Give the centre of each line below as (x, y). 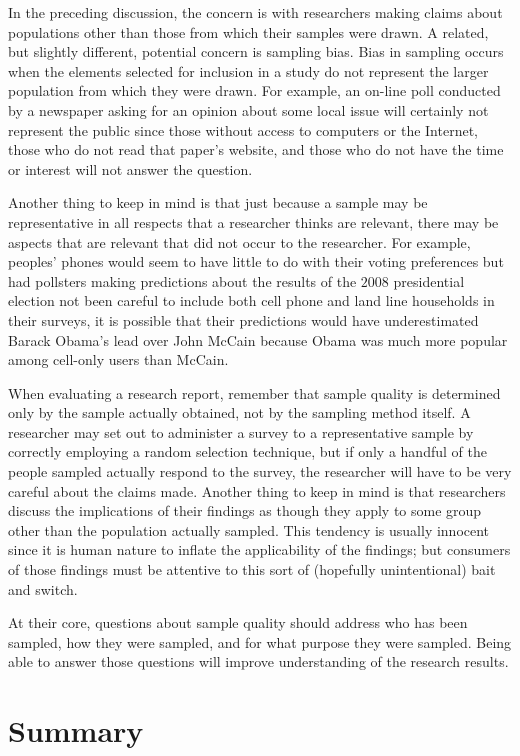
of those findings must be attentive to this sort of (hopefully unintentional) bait (252, 569)
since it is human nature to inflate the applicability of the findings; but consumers (259, 549)
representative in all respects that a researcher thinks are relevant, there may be (253, 221)
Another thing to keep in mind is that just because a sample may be (218, 202)
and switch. (43, 588)
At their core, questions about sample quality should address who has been (238, 622)
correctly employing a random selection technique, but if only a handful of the (247, 451)
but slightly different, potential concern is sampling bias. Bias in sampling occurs (256, 51)
